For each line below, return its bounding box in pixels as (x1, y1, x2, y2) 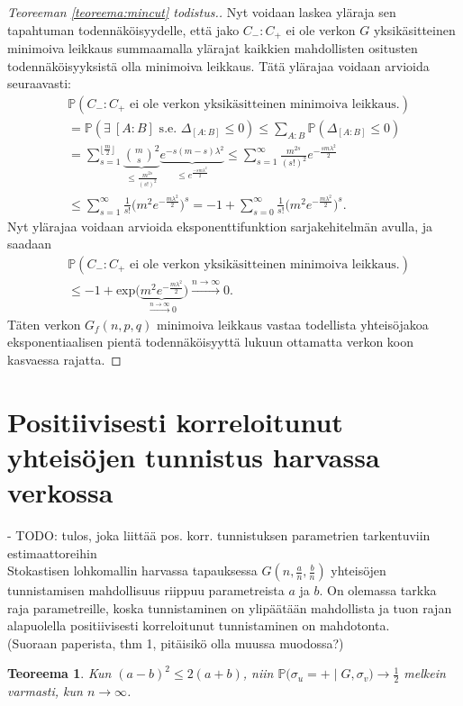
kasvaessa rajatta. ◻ (7, 349, 122, 368)
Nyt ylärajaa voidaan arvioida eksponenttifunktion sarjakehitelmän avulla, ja (7, 216, 433, 235)
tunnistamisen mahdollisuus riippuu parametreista (7, 581, 285, 600)
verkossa (7, 473, 113, 510)
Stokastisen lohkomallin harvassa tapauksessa (7, 561, 258, 580)
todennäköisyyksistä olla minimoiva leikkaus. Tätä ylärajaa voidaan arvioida (7, 56, 430, 75)
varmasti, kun (7, 682, 83, 701)
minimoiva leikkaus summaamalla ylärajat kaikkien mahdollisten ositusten (7, 39, 418, 58)
